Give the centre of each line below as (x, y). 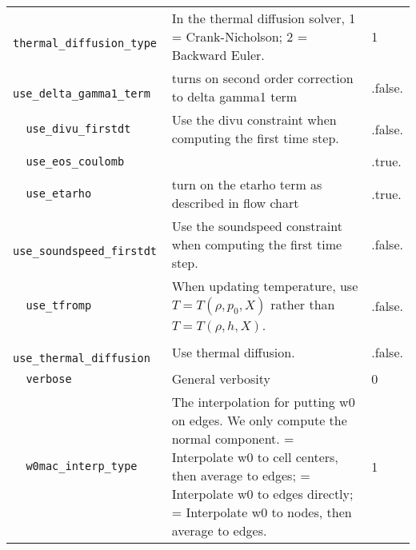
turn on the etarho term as (247, 184)
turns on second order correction (262, 78)
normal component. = (233, 438)
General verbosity (221, 379)
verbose (49, 379)
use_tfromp (59, 305)
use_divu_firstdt (78, 129)
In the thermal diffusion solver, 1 (264, 18)
